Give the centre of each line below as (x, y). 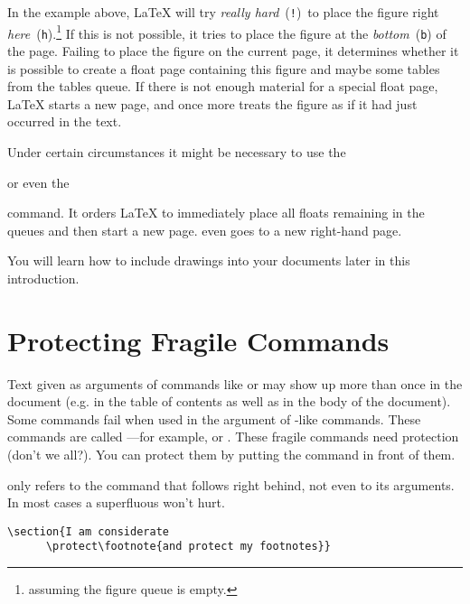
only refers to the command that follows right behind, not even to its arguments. (231, 484)
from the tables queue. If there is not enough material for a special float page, (223, 86)
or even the (38, 182)
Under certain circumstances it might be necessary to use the (177, 151)
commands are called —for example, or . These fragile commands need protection (233, 437)
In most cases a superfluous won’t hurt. (116, 502)
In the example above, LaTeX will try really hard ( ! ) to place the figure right (223, 12)
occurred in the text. (65, 121)
